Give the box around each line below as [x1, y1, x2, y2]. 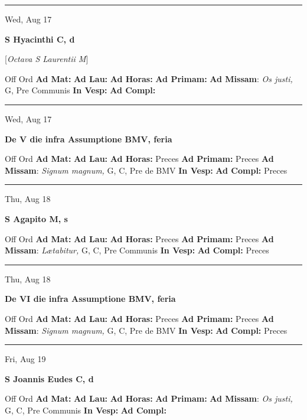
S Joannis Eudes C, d [5, 372, 94, 385]
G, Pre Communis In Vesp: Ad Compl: [5, 84, 156, 96]
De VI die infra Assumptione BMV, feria [5, 292, 176, 305]
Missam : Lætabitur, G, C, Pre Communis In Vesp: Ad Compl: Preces [5, 244, 269, 256]
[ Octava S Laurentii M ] [5, 53, 89, 65]
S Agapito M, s [5, 212, 68, 224]
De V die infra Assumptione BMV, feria [5, 132, 172, 145]
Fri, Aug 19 [5, 353, 46, 365]
